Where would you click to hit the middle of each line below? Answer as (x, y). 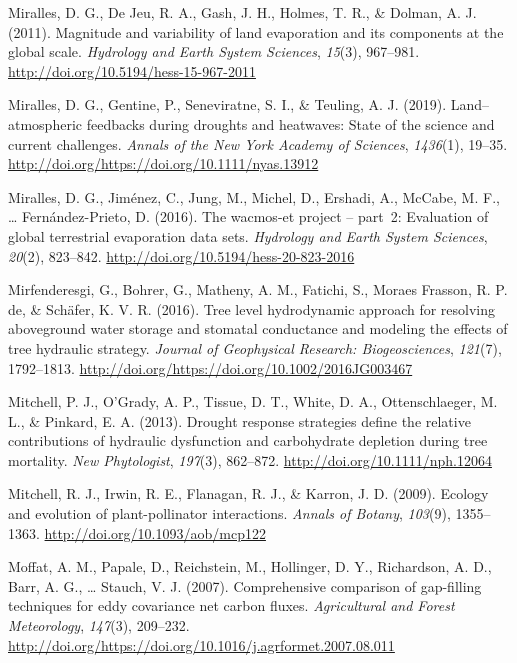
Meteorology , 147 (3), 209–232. (99, 625)
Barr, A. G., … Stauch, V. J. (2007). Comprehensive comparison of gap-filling (245, 585)
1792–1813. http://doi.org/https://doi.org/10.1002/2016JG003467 (210, 367)
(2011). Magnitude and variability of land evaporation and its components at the (256, 31)
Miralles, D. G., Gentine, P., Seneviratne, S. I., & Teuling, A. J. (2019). (227, 104)
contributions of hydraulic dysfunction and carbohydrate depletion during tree (248, 440)
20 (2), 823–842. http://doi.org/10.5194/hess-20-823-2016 (181, 255)
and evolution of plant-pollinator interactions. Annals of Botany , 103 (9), (229, 513)
